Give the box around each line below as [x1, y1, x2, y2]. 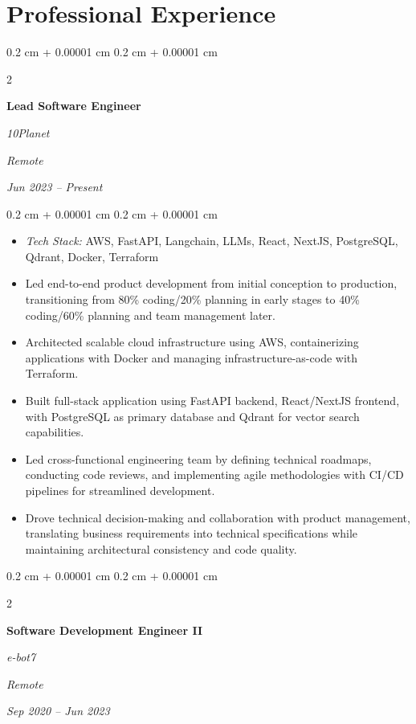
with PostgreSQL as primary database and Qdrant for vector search [25, 407, 360, 424]
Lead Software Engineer [6, 97, 141, 114]
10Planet [6, 124, 50, 141]
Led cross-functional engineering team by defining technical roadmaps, [25, 450, 372, 467]
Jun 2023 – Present [6, 178, 103, 195]
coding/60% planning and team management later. [25, 306, 275, 323]
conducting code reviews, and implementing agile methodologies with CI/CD [25, 466, 404, 483]
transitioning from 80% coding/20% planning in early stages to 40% [25, 291, 360, 308]
